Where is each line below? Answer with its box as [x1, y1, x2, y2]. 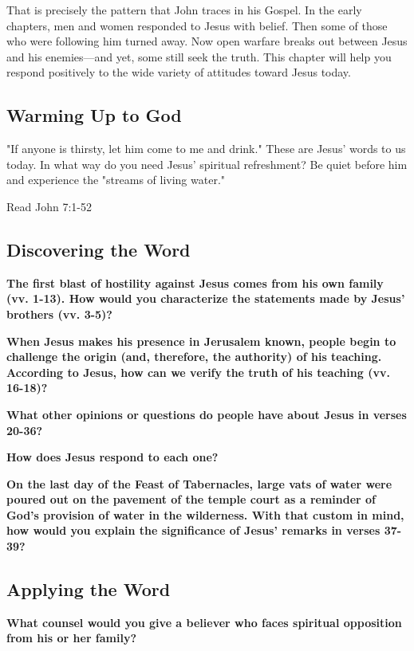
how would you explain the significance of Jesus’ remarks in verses [6, 522, 380, 539]
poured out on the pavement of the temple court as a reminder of [6, 491, 377, 508]
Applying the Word [6, 577, 171, 602]
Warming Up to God [6, 103, 182, 127]
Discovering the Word [6, 237, 191, 261]
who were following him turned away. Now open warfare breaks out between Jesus [6, 33, 408, 49]
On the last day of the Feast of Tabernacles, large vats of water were [6, 475, 392, 492]
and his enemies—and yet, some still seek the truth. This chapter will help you [6, 48, 392, 65]
